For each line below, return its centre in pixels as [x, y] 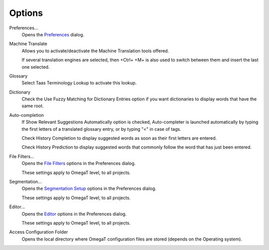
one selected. [36, 67]
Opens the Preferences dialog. [53, 34]
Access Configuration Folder [39, 232]
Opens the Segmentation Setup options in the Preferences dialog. [89, 188]
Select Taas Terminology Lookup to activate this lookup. [79, 83]
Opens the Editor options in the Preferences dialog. [74, 214]
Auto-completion [27, 115]
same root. [33, 106]
